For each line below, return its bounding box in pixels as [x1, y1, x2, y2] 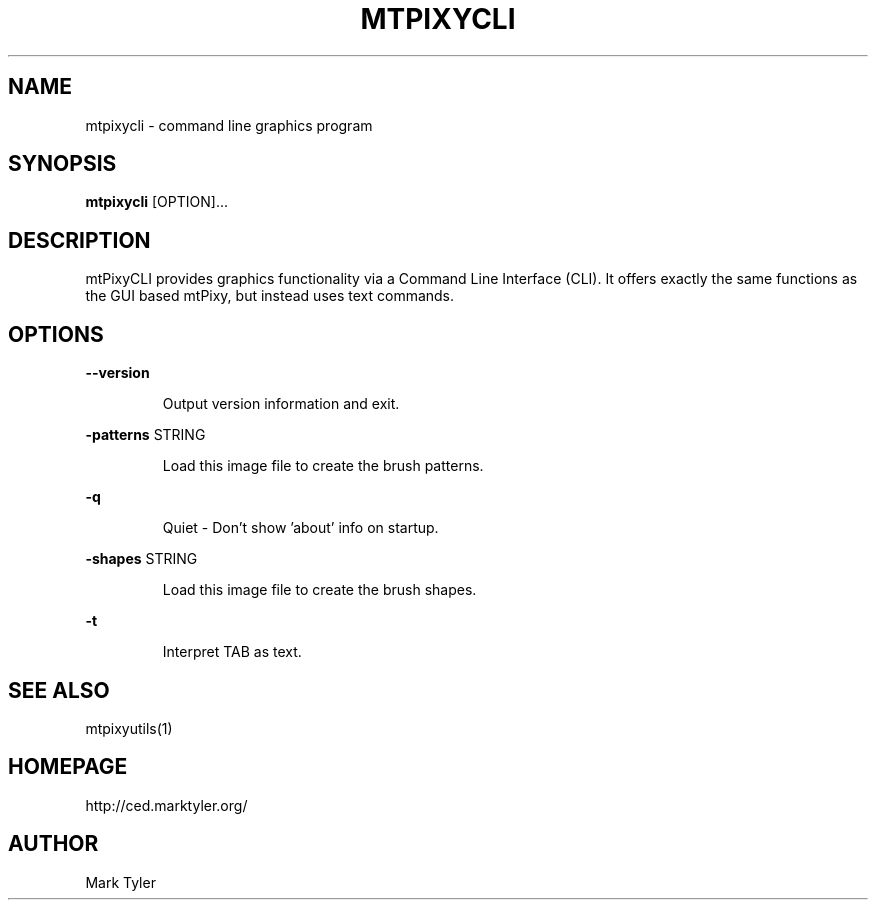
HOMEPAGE [8, 754, 128, 780]
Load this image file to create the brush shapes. [162, 581, 477, 599]
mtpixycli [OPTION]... [85, 193, 228, 211]
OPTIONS [8, 321, 104, 347]
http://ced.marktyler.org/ [85, 796, 248, 814]
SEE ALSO [8, 677, 110, 703]
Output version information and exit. [162, 395, 400, 413]
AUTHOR [8, 831, 99, 857]
